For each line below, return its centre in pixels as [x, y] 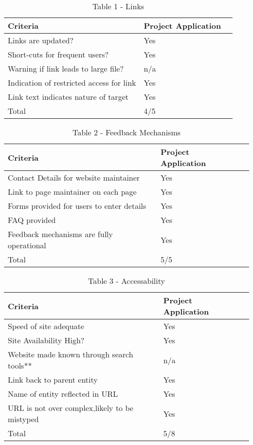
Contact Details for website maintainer [74, 177]
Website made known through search [71, 354]
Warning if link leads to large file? [66, 68]
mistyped [23, 419]
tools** [20, 365]
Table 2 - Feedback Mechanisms [126, 132]
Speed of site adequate [46, 326]
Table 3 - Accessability [126, 281]
